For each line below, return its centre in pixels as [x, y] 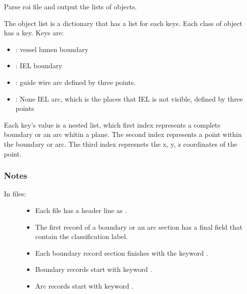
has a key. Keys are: [34, 33]
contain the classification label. [82, 236]
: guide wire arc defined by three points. [76, 82]
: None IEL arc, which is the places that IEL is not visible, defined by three [129, 98]
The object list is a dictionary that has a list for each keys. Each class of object [123, 23]
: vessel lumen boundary [52, 49]
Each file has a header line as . [81, 210]
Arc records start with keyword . [84, 285]
